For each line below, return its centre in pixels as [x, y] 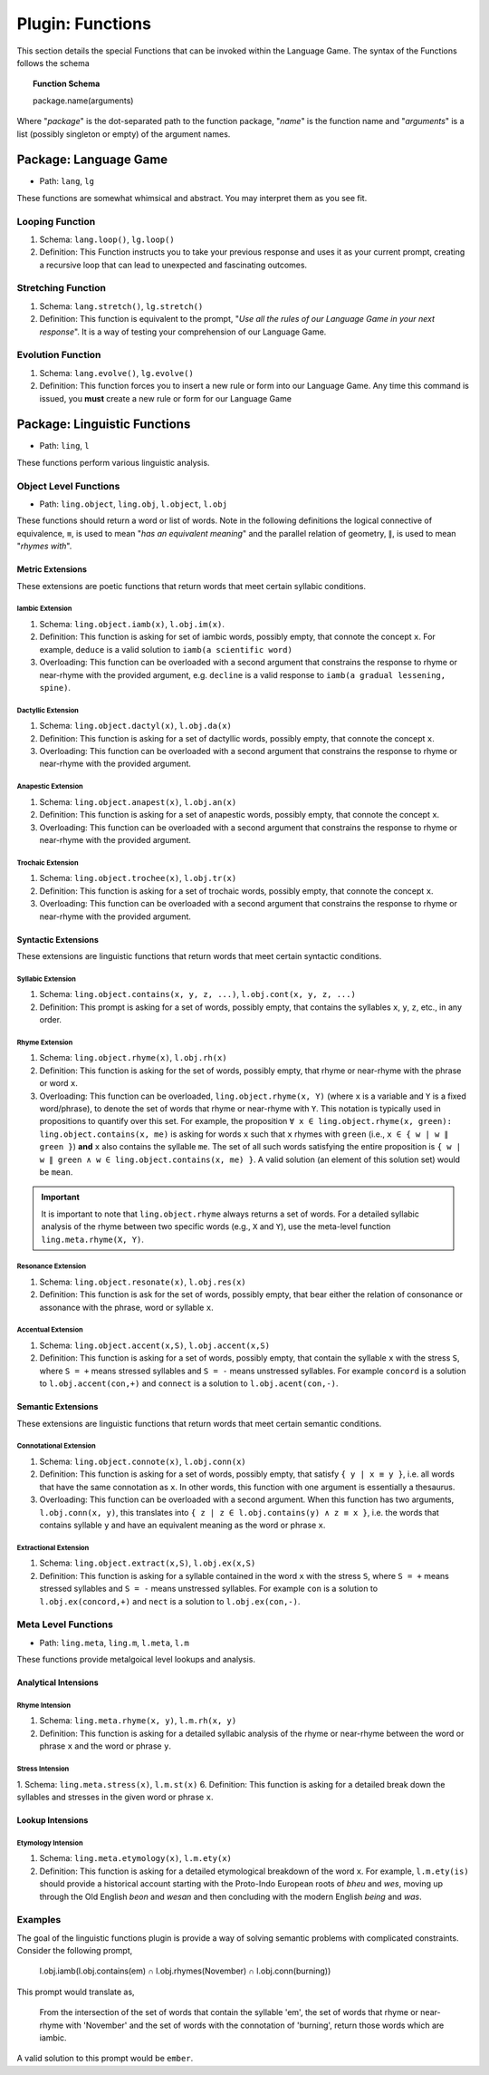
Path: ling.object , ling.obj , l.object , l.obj [134, 504]
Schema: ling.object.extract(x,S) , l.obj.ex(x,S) [148, 1563]
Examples [39, 1920]
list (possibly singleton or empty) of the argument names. [124, 134]
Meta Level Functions [65, 1624]
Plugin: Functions [84, 24]
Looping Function [56, 221]
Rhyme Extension [45, 1042]
